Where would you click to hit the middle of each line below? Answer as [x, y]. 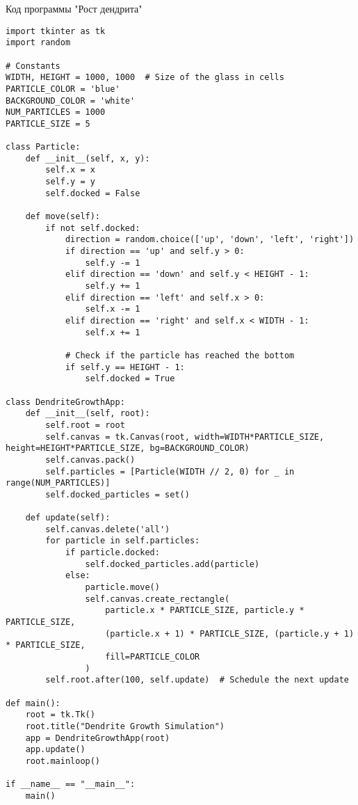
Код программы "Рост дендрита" [74, 8]
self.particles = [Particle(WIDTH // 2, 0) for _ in [170, 471]
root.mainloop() [63, 761]
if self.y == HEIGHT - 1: [125, 367]
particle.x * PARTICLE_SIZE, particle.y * [205, 611]
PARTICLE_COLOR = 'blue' [63, 89]
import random [38, 43]
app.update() [55, 750]
